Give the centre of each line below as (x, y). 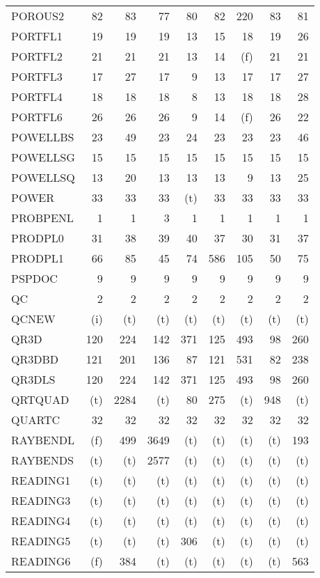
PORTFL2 (37, 56)
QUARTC (36, 420)
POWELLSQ (43, 177)
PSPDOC (34, 278)
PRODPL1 (38, 258)
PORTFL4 (37, 96)
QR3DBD (35, 359)
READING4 (41, 521)
